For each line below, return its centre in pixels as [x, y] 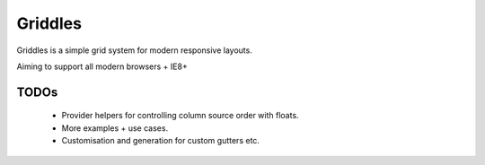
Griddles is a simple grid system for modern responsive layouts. [135, 50]
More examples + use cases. [115, 128]
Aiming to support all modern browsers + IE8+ [102, 66]
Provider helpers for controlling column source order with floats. [181, 116]
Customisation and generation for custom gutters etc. [161, 141]
